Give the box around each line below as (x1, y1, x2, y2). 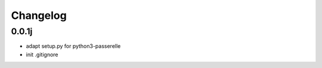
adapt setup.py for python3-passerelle (26, 43, 121, 50)
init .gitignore (26, 51, 59, 58)
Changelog (11, 9, 67, 22)
